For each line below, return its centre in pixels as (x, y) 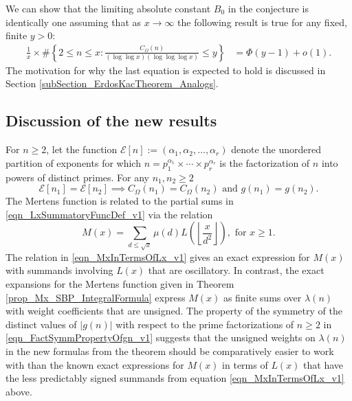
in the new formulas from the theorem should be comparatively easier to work (170, 351)
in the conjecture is (268, 8)
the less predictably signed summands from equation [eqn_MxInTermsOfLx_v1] (175, 378)
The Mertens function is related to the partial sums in (120, 201)
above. (19, 391)
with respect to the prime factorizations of (205, 324)
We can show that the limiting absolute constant (108, 8)
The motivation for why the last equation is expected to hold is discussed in (166, 70)
